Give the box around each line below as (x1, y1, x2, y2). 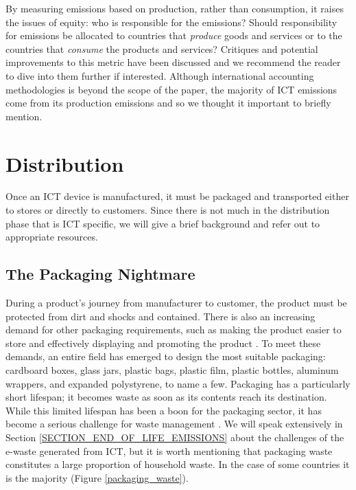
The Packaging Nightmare (5, 263, 195, 285)
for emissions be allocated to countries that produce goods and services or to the (5, 28, 342, 43)
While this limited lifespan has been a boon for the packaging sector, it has (5, 403, 322, 417)
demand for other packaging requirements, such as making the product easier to (5, 322, 342, 337)
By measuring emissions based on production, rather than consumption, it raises (5, 1, 344, 15)
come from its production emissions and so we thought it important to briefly (5, 96, 331, 110)
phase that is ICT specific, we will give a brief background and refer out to (5, 216, 320, 230)
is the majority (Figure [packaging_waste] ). (5, 470, 189, 485)
